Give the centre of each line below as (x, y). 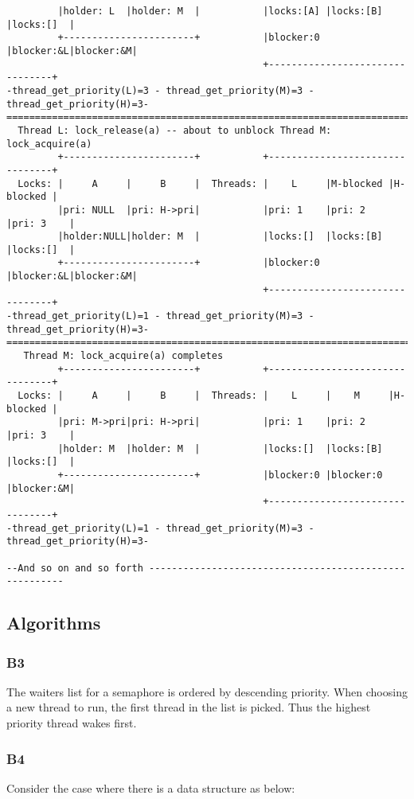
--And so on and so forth (75, 568)
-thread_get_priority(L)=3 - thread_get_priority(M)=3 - (160, 90)
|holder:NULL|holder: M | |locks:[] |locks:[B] (220, 237)
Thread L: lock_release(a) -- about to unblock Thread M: (175, 130)
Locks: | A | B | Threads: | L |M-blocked (200, 183)
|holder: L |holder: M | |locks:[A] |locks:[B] (220, 11)
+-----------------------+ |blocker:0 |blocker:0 (220, 475)
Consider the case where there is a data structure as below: (151, 787)
